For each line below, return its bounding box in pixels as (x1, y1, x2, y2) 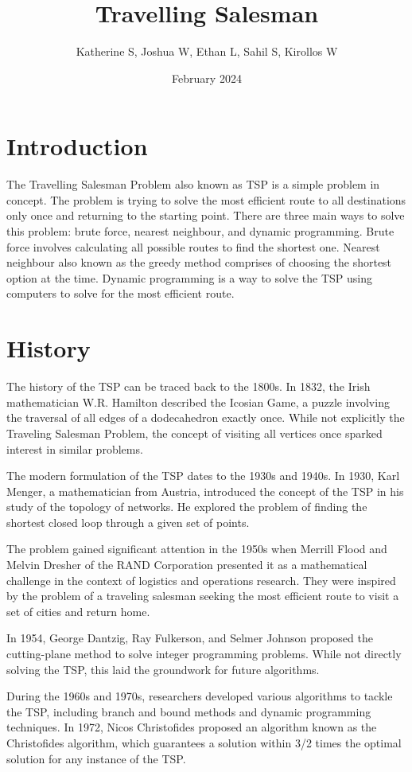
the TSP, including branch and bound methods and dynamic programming (6, 703, 371, 719)
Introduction (6, 130, 148, 162)
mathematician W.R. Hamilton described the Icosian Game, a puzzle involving (6, 393, 390, 410)
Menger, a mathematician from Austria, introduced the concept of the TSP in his (6, 482, 404, 499)
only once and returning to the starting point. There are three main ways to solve (6, 207, 405, 224)
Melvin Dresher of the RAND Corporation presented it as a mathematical (6, 556, 367, 573)
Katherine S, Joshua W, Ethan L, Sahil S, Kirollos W (76, 43, 338, 60)
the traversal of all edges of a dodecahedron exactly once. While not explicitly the (6, 409, 405, 426)
